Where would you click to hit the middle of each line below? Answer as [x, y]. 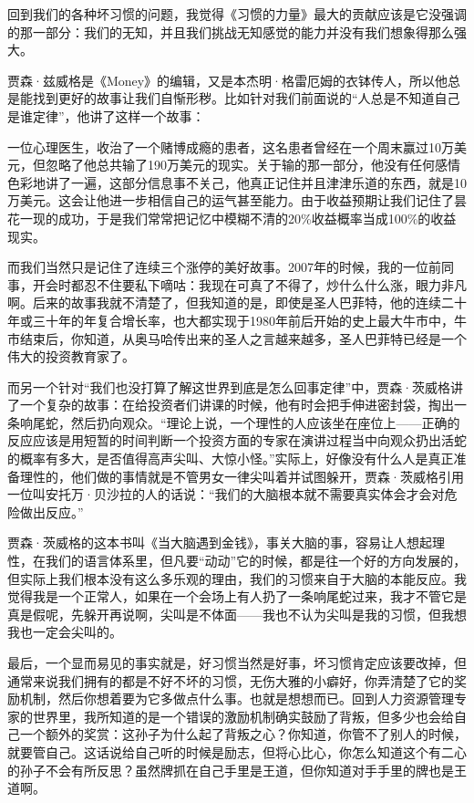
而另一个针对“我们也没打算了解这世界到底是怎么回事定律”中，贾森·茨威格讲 [236, 386]
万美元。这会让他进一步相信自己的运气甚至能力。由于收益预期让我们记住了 [231, 200]
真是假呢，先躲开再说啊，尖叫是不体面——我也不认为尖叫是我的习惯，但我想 [237, 614]
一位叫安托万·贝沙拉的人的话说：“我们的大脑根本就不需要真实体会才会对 [226, 494]
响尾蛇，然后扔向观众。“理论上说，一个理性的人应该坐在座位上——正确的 [240, 422]
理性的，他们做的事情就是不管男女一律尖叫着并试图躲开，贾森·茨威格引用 [242, 476]
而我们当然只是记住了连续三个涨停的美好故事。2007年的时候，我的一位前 [224, 267]
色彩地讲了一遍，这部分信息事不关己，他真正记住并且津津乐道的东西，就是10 [237, 182]
